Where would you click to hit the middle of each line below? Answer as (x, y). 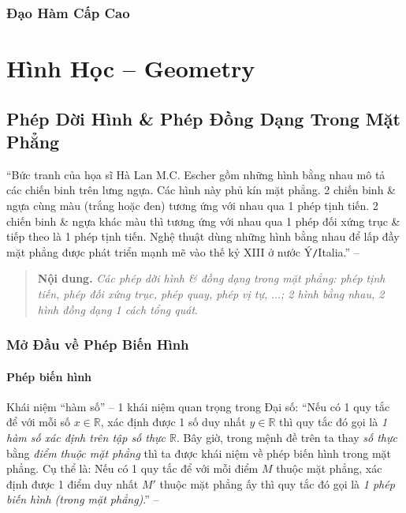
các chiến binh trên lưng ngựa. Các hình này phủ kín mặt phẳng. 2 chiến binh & (201, 190)
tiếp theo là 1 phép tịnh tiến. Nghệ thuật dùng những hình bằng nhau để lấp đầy (203, 236)
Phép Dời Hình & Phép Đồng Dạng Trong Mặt (203, 118)
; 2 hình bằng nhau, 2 (333, 294)
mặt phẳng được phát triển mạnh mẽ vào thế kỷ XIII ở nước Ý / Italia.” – (183, 251)
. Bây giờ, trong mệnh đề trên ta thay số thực (287, 438)
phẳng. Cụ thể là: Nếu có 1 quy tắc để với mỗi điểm (132, 468)
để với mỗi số (38, 422)
